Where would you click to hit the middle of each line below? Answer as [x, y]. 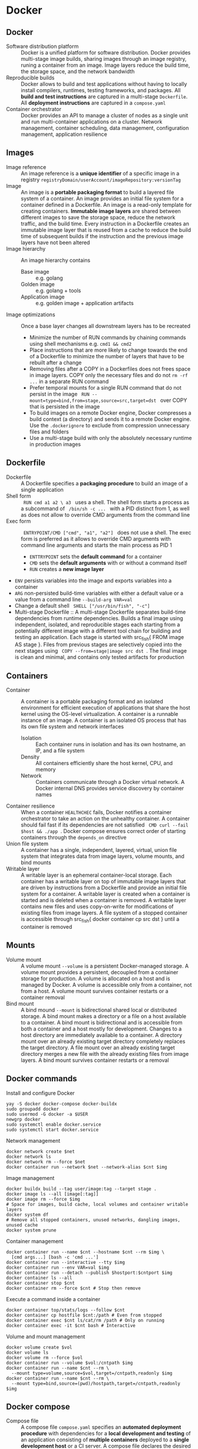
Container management [35, 1241]
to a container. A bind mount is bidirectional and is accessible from [102, 1022]
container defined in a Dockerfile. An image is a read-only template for [106, 205]
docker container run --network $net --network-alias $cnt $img [87, 1167]
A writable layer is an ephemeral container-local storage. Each [96, 875]
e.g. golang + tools [58, 290]
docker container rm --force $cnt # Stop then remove [74, 1288]
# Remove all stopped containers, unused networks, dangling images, [93, 1220]
